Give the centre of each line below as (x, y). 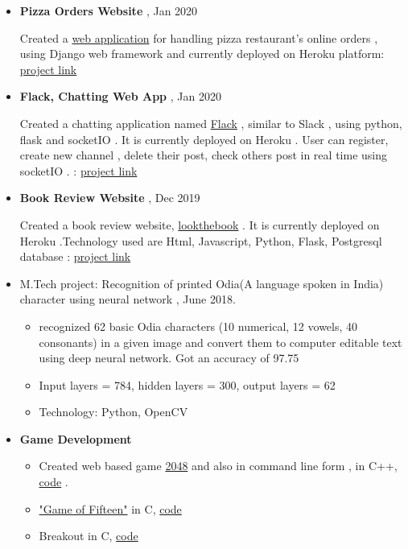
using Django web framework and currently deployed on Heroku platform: (202, 54)
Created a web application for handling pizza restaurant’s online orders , (199, 37)
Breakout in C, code (89, 536)
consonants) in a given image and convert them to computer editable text (220, 342)
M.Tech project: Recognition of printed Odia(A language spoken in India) (202, 283)
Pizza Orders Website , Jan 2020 (109, 10)
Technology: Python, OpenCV (113, 412)
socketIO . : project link (78, 170)
